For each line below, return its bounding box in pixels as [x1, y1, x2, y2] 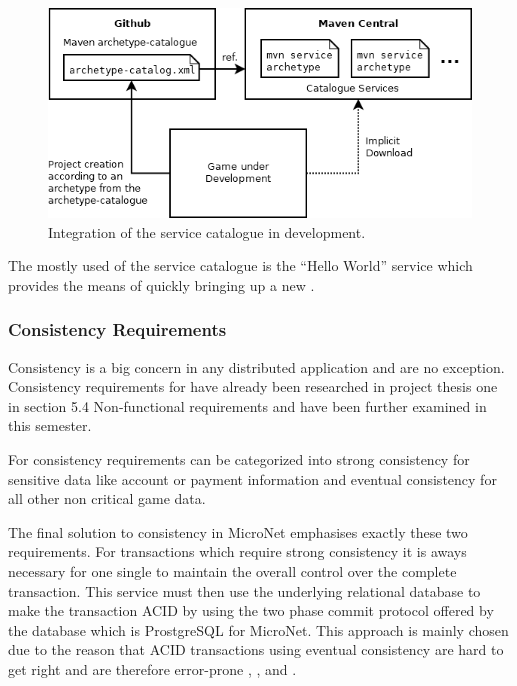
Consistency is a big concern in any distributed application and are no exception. [8, 356, 505, 377]
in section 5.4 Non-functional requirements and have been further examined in [8, 395, 487, 416]
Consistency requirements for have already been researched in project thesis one [8, 376, 498, 397]
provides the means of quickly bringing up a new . [8, 274, 315, 295]
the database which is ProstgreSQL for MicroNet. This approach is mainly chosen [8, 619, 509, 640]
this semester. [8, 415, 92, 436]
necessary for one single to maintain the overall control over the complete [8, 561, 457, 582]
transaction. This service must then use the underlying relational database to [8, 580, 481, 601]
